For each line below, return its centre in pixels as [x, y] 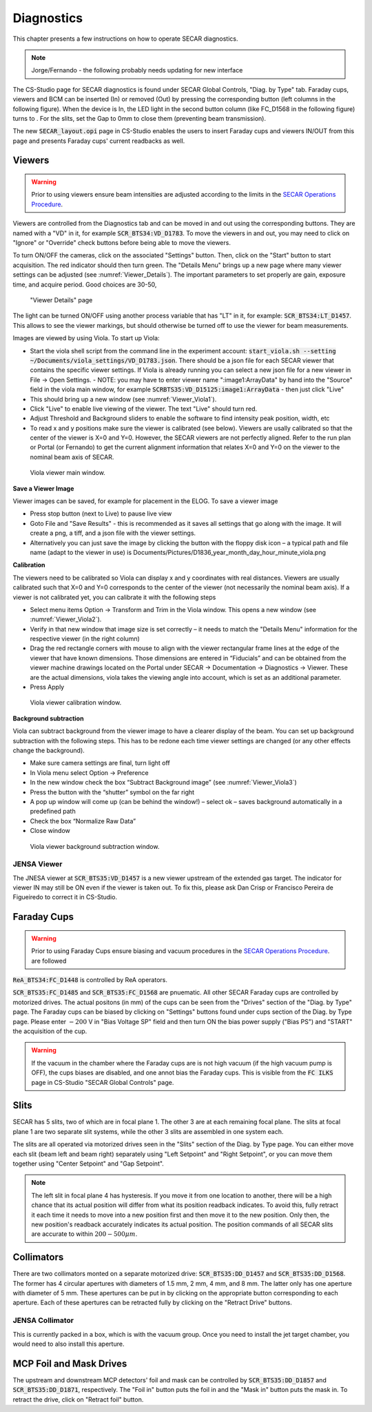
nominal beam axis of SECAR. [72, 457]
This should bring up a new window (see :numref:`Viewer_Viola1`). [123, 399]
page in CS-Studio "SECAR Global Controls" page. [103, 1082]
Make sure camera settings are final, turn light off [100, 763]
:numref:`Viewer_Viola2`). [66, 619]
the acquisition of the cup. [50, 1031]
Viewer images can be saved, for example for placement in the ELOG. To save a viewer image [145, 501]
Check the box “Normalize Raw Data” [83, 821]
